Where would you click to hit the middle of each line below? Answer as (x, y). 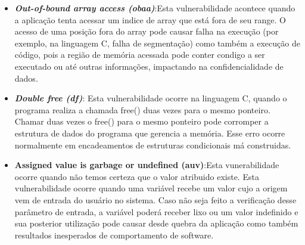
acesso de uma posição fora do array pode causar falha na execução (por (147, 31)
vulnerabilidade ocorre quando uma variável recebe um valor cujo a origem (151, 188)
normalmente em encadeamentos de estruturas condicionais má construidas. (153, 145)
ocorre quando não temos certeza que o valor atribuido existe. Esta (137, 176)
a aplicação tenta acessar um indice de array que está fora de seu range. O (150, 19)
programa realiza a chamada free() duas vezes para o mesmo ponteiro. (142, 109)
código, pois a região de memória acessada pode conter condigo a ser (140, 55)
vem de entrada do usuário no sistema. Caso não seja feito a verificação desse (155, 199)
